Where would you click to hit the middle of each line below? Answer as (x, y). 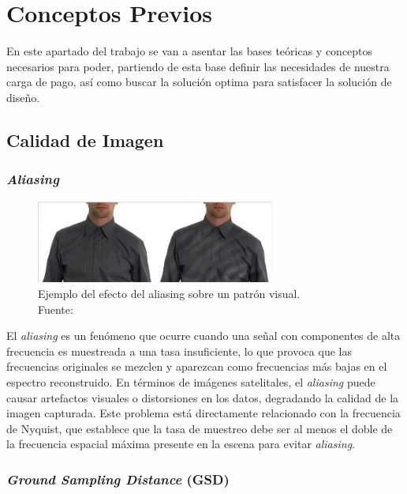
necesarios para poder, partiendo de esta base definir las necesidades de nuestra (198, 66)
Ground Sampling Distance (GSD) (118, 479)
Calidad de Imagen (85, 140)
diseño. (23, 97)
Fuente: (56, 309)
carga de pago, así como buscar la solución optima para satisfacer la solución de (199, 82)
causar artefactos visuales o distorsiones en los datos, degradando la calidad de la (203, 397)
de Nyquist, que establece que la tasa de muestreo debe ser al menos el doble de (200, 428)
